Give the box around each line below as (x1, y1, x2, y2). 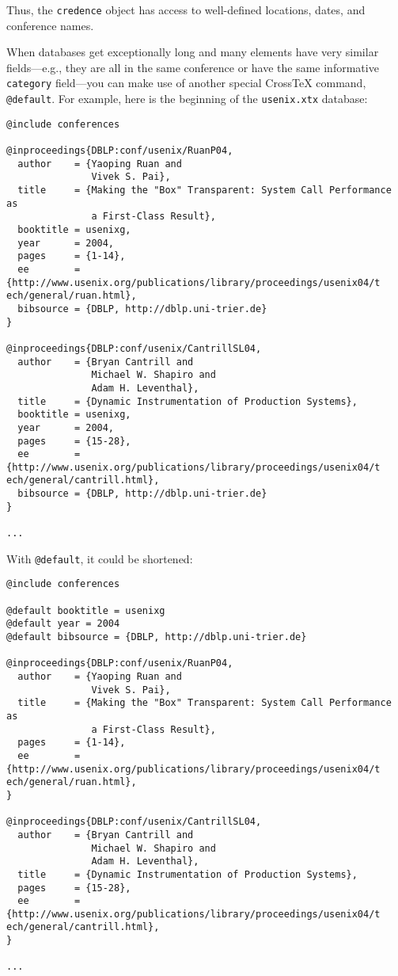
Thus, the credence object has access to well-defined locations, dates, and (6, 2, 366, 17)
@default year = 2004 (6, 618, 120, 630)
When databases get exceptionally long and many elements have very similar (6, 44, 379, 60)
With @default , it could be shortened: (6, 550, 193, 566)
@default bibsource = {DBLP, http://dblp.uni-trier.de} (6, 631, 307, 643)
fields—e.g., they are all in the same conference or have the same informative (6, 59, 379, 75)
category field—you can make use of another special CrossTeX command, (6, 74, 366, 91)
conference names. (6, 17, 94, 33)
